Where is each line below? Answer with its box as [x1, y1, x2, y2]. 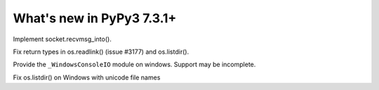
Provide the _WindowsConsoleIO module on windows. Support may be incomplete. [13, 60, 256, 69]
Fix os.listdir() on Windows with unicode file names [13, 73, 161, 82]
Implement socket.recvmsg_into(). [13, 35, 112, 43]
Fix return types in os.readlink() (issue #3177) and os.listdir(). [13, 47, 189, 56]
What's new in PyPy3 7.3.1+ [13, 10, 177, 26]
